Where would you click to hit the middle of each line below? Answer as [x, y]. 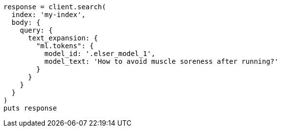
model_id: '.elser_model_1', [100, 54]
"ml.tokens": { [65, 46]
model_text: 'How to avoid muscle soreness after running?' [161, 61]
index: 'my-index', [48, 15]
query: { [36, 30]
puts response [30, 108]
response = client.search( [55, 7]
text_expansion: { [63, 38]
